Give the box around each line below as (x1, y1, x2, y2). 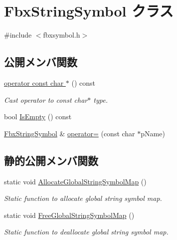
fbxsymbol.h (43, 30, 80, 40)
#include (4, 30, 32, 40)
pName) (141, 128, 165, 138)
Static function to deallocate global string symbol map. (4, 226, 169, 237)
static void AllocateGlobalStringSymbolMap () (4, 176, 147, 186)
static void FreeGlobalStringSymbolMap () (4, 209, 135, 220)
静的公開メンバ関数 (4, 152, 98, 168)
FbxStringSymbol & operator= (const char (4, 128, 135, 138)
